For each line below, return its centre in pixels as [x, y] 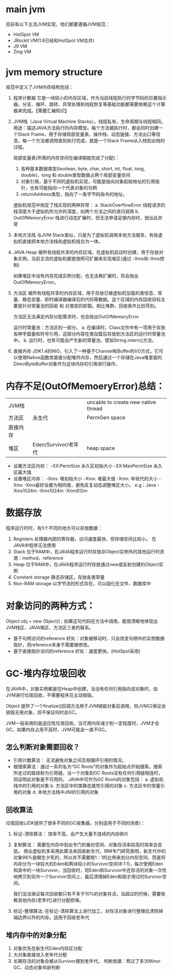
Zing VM [22, 52]
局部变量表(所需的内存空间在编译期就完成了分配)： [66, 158]
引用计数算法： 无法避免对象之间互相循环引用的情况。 [70, 760]
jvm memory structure [54, 72]
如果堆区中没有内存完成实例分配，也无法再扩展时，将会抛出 [76, 276]
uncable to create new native [121, 402]
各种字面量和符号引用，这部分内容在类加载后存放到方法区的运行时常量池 [89, 334]
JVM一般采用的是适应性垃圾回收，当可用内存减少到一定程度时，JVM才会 [83, 723]
